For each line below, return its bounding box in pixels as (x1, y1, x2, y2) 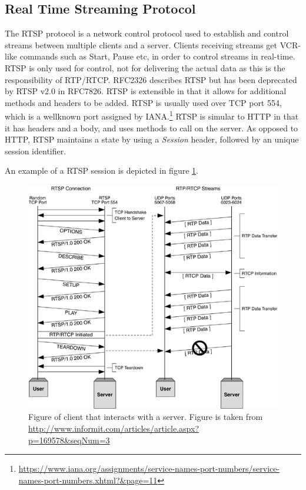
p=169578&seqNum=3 (28, 433, 110, 446)
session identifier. (5, 144, 66, 157)
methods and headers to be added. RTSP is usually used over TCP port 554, (5, 96, 282, 108)
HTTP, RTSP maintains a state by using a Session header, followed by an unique (5, 133, 299, 145)
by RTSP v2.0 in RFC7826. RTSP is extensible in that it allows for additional (5, 85, 287, 97)
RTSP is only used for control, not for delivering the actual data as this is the (5, 61, 285, 74)
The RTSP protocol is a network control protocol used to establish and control (5, 27, 289, 39)
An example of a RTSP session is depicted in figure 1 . (5, 164, 198, 177)
